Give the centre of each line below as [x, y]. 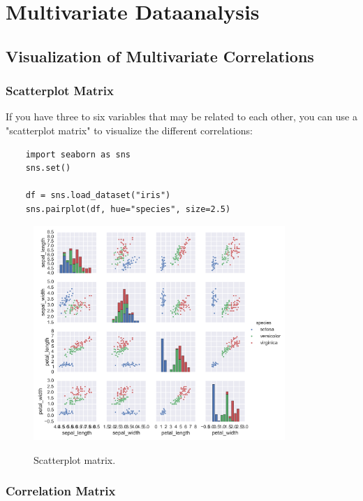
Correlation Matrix [61, 491]
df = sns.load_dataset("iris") [98, 196]
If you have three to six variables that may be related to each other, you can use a [181, 117]
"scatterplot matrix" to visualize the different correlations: [129, 130]
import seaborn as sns [78, 154]
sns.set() [48, 168]
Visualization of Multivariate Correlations [160, 56]
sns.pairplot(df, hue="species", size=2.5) [128, 209]
